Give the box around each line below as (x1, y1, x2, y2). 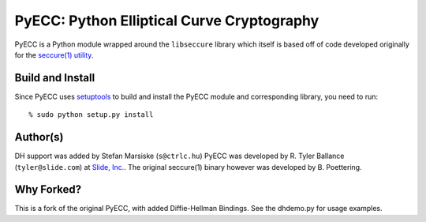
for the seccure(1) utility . (14, 50, 94, 59)
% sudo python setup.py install (28, 111, 154, 119)
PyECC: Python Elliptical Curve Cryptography (14, 12, 319, 29)
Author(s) (14, 130, 64, 144)
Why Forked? (14, 182, 82, 197)
